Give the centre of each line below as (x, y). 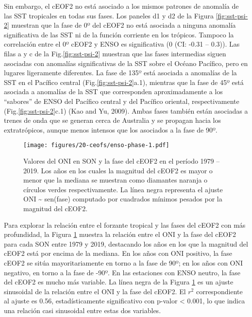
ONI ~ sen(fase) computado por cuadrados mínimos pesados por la (123, 199)
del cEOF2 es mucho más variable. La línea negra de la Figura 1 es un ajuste (119, 282)
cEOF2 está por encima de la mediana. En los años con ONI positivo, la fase (118, 253)
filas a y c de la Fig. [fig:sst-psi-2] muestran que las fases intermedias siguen (115, 53)
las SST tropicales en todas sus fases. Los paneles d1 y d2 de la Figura (109, 15)
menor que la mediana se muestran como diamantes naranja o (116, 180)
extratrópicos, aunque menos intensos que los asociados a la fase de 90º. (111, 129)
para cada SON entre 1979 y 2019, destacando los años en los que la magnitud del (126, 243)
